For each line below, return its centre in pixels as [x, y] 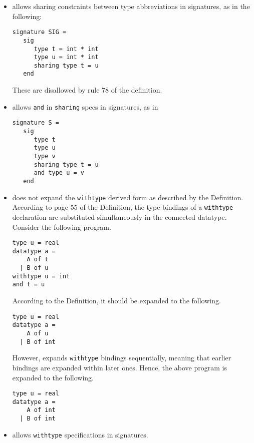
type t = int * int [66, 49]
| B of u [34, 268]
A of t [38, 260]
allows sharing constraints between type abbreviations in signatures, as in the [131, 6]
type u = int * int [66, 57]
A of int [41, 410]
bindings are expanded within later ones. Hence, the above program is [119, 367]
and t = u [29, 285]
